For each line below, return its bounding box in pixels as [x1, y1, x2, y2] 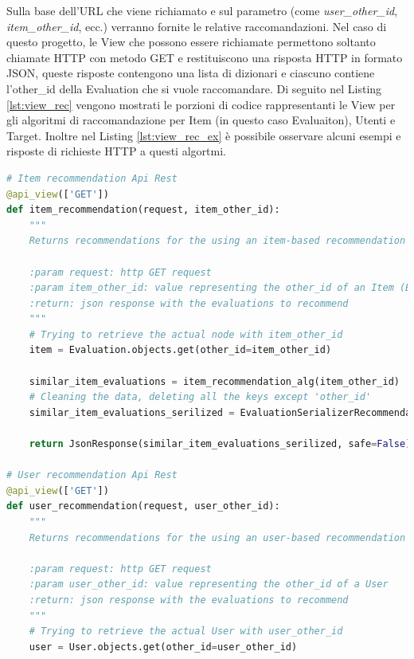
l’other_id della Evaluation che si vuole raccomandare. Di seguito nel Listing [6, 80, 382, 96]
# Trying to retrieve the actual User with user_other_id [29, 626, 343, 637]
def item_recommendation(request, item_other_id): [6, 204, 280, 216]
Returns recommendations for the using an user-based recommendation [29, 532, 406, 543]
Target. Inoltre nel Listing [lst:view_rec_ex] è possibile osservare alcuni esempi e [6, 127, 401, 143]
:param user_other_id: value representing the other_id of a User [29, 579, 389, 590]
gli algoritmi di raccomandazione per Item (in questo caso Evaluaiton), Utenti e [6, 112, 396, 128]
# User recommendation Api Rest [6, 469, 178, 481]
